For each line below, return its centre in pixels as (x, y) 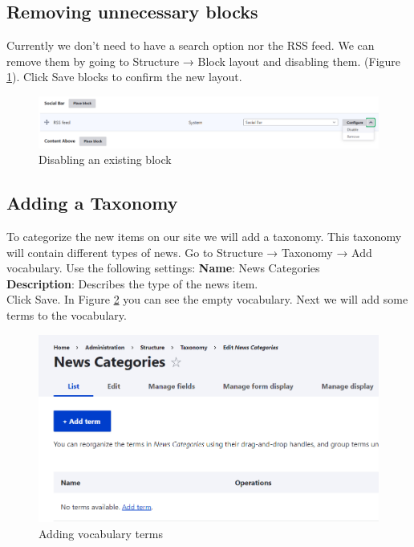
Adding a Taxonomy (92, 203)
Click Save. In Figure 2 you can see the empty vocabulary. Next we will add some (207, 299)
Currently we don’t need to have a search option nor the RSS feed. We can (191, 45)
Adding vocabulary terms (101, 533)
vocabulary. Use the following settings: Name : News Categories (163, 268)
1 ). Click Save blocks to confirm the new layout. (124, 77)
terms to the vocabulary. (67, 315)
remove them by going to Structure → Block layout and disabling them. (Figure (204, 61)
